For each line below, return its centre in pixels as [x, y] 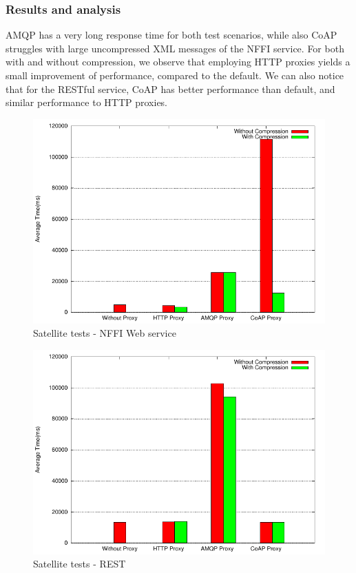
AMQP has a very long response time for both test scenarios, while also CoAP [171, 35]
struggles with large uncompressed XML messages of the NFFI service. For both [175, 48]
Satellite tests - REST [80, 564]
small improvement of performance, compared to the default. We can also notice [175, 75]
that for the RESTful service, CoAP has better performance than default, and [170, 88]
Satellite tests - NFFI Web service [105, 333]
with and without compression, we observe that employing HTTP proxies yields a [178, 62]
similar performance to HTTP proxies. [87, 102]
